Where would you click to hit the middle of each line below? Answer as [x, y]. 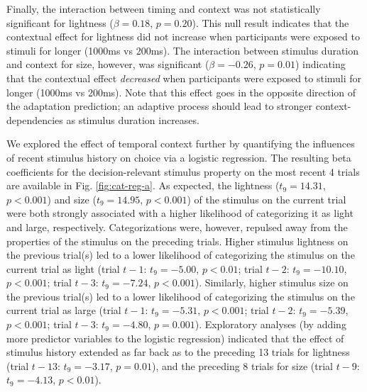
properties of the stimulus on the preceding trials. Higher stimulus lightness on [177, 241]
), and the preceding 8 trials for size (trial [242, 365]
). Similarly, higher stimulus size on [272, 282]
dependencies [35, 119]
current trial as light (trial [63, 268]
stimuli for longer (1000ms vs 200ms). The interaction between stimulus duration [183, 50]
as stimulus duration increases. [133, 119]
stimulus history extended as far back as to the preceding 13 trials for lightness [178, 352]
